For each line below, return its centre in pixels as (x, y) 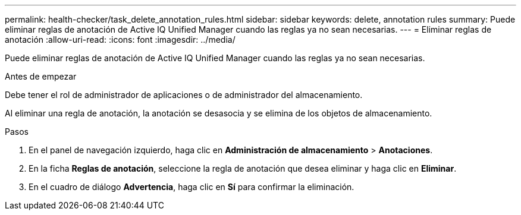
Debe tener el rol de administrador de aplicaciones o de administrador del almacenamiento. (184, 95)
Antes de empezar (41, 76)
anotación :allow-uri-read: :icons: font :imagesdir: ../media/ (120, 39)
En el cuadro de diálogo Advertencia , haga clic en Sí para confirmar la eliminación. (192, 187)
